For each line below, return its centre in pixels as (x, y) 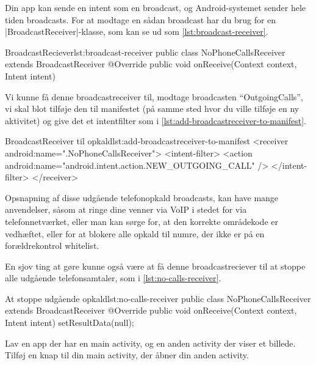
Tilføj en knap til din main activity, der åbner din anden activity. (127, 355)
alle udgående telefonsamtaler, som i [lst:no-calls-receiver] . (113, 278)
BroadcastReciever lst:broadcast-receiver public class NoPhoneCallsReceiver (145, 52)
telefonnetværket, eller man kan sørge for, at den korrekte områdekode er (142, 221)
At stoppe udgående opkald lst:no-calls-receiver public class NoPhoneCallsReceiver (158, 298)
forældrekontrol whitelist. (52, 245)
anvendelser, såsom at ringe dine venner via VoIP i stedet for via (126, 209)
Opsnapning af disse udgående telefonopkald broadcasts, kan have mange (142, 197)
